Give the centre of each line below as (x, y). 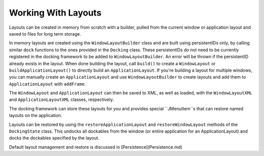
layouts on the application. (36, 116)
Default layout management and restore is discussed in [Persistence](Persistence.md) (96, 147)
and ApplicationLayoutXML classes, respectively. (62, 99)
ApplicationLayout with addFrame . (47, 84)
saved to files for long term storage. (45, 34)
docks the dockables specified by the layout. (54, 138)
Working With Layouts (55, 13)
